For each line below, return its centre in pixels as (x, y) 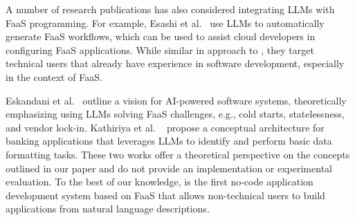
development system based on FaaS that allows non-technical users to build (165, 195)
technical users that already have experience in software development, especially (175, 63)
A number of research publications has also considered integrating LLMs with (170, 9)
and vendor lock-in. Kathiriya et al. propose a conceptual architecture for (165, 127)
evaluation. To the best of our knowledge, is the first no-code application (160, 182)
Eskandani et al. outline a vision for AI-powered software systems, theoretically (176, 100)
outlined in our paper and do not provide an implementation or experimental (169, 168)
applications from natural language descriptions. (108, 209)
